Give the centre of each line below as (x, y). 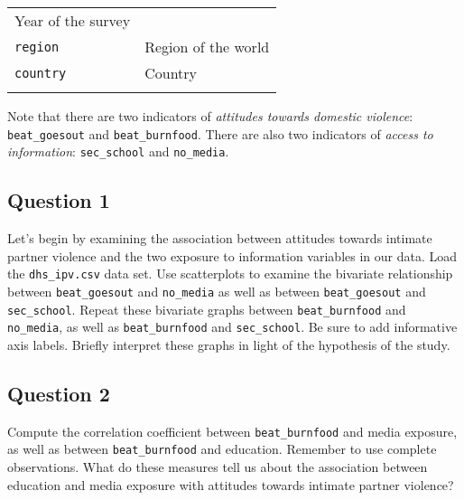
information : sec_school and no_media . (118, 151)
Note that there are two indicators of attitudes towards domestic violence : (210, 116)
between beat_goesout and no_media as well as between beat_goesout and (217, 291)
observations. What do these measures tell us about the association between (218, 467)
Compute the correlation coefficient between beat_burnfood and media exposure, (232, 431)
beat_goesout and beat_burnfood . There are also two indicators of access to (220, 133)
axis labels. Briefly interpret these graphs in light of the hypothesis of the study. (229, 344)
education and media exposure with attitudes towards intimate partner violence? (231, 484)
